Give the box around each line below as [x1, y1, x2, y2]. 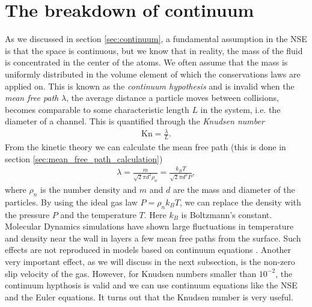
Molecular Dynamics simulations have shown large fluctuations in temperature [5, 220, 294, 233]
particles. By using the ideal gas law [5, 195, 138, 208]
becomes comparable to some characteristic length [5, 103, 189, 115]
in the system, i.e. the [200, 103, 281, 115]
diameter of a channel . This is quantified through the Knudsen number [5, 115, 265, 127]
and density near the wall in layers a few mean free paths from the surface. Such [5, 231, 301, 244]
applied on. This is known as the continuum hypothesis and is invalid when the [5, 79, 295, 92]
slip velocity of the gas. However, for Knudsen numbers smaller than [5, 267, 257, 279]
